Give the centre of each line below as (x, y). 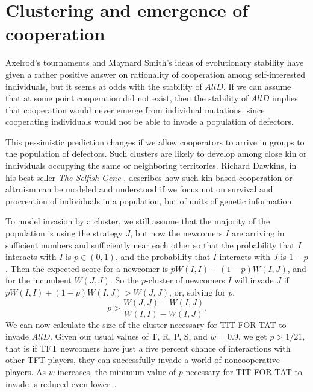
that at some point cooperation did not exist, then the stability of (127, 98)
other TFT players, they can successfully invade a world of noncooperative (143, 360)
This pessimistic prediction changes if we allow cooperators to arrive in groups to (155, 141)
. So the (124, 280)
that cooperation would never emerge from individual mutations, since (135, 109)
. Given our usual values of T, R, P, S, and (129, 336)
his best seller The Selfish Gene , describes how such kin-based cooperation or (149, 177)
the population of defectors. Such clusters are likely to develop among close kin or (156, 153)
